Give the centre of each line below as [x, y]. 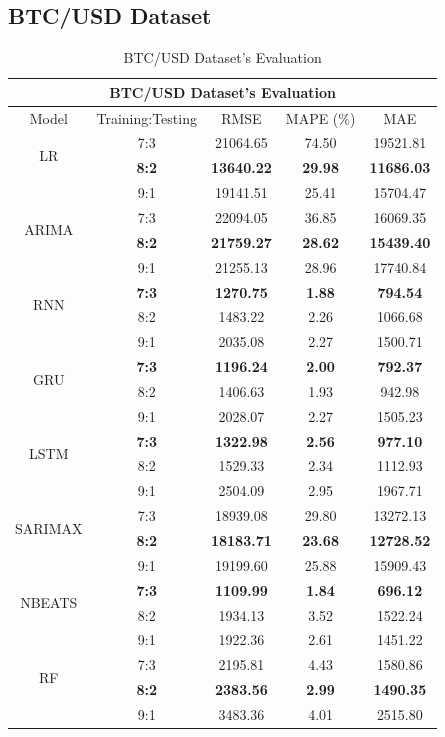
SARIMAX [49, 527]
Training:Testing [146, 117]
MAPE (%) [320, 117]
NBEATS [49, 602]
